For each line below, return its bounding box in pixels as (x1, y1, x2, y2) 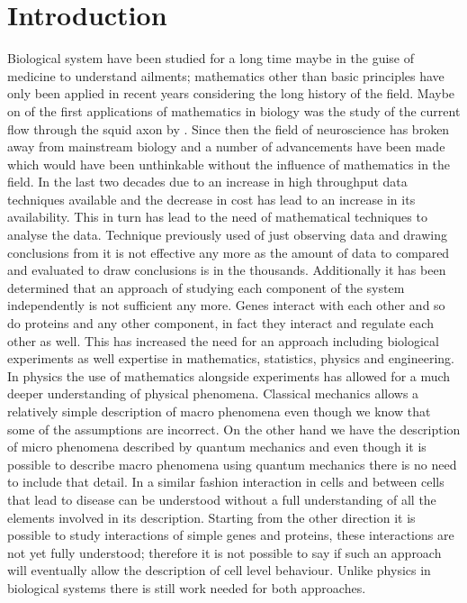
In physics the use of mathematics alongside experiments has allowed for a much (7, 366, 451, 385)
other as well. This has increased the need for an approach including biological (7, 331, 439, 350)
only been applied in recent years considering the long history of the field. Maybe (7, 84, 455, 103)
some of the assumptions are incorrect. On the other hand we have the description (7, 419, 461, 438)
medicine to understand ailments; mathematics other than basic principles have (7, 66, 445, 85)
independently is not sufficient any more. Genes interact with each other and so (7, 296, 445, 315)
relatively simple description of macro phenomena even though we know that (7, 402, 431, 420)
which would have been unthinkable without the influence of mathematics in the (7, 154, 451, 173)
